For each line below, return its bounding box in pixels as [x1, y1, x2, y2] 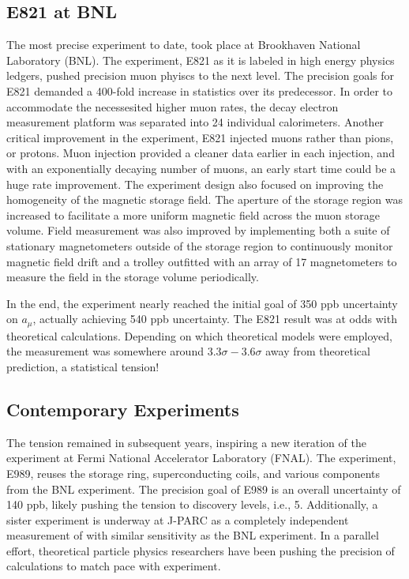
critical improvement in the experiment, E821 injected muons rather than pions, [6, 129, 394, 145]
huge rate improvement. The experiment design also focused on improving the [6, 175, 384, 192]
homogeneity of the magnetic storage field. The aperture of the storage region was [6, 191, 403, 208]
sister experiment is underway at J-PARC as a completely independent [6, 511, 349, 528]
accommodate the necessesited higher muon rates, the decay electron [6, 98, 339, 115]
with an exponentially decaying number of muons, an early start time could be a [6, 160, 396, 176]
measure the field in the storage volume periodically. [6, 269, 259, 285]
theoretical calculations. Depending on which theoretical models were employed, [6, 327, 392, 344]
